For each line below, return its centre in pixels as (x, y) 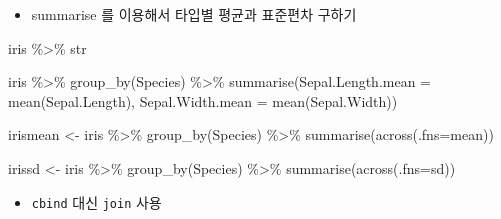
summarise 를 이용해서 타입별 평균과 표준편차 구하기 (194, 14)
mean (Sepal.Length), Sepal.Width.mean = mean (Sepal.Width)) (203, 100)
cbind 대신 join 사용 (96, 201)
